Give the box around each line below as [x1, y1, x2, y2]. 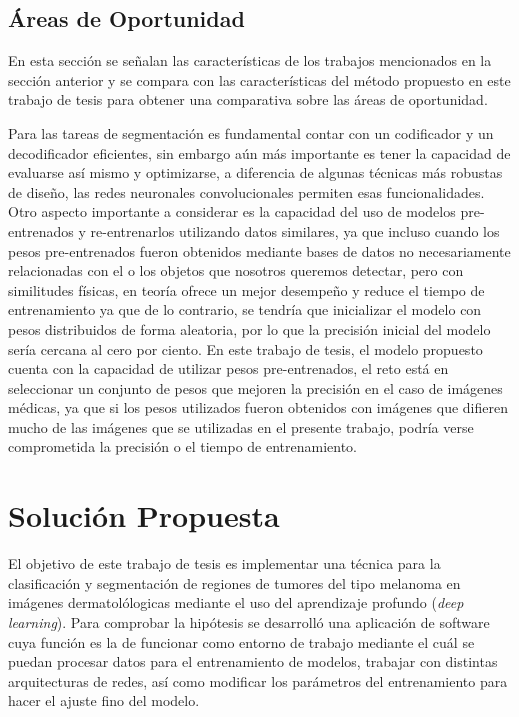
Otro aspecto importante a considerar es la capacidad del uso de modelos [8, 201, 456, 222]
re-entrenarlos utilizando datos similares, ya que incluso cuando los [90, 220, 500, 241]
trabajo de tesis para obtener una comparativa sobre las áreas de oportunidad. [8, 89, 488, 110]
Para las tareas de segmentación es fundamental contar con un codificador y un [8, 122, 494, 143]
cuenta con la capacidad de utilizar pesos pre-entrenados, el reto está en [8, 358, 449, 379]
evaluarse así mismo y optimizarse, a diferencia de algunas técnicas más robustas [8, 162, 503, 183]
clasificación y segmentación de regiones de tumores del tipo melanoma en [8, 572, 461, 593]
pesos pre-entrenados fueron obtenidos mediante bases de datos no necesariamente [8, 240, 511, 261]
